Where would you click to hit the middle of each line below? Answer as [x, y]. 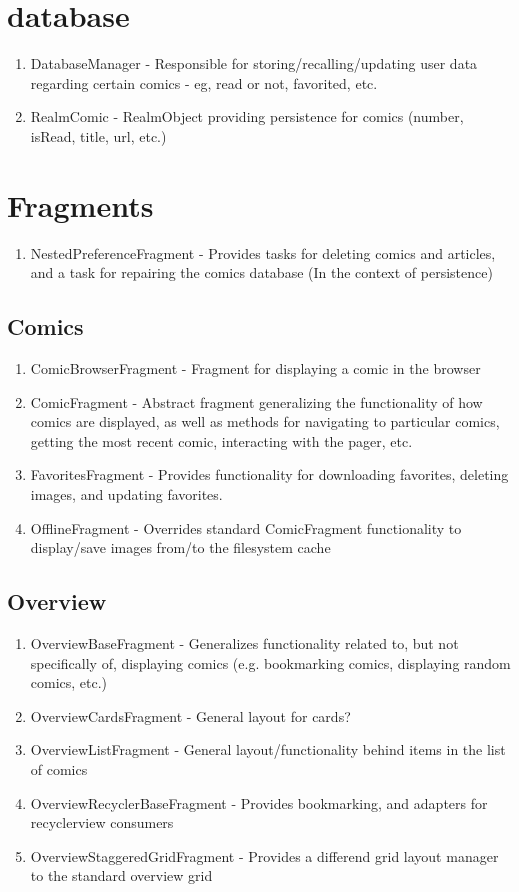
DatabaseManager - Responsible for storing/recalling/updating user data [254, 63]
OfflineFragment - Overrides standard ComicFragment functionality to [246, 527]
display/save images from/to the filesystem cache [180, 547]
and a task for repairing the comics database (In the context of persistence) [261, 272]
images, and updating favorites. [126, 493]
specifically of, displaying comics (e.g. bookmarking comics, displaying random [270, 662]
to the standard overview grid [121, 875]
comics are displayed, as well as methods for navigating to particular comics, [265, 421]
